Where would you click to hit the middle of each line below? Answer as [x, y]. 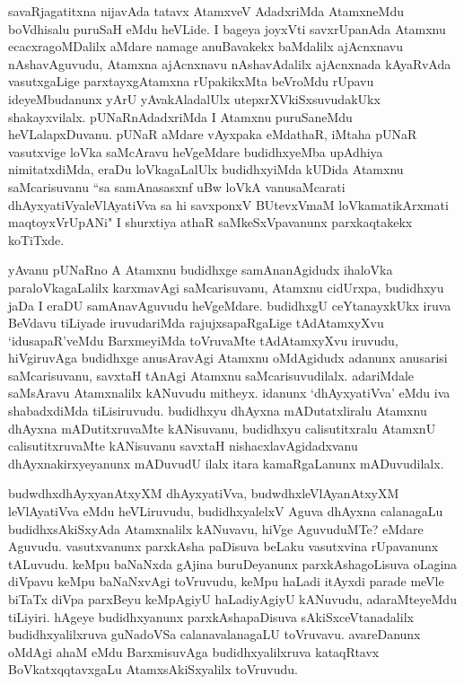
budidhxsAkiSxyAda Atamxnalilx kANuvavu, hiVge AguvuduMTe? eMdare [216, 528]
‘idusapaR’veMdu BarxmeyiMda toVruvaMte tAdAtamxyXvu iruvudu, [203, 340]
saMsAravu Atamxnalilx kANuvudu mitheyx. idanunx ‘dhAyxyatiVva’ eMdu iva [229, 393]
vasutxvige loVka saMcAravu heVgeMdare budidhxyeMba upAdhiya [196, 151]
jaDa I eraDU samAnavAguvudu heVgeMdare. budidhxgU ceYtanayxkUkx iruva [230, 305]
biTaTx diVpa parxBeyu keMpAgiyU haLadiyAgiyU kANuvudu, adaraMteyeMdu [232, 599]
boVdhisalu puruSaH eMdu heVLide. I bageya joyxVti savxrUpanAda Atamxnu [227, 28]
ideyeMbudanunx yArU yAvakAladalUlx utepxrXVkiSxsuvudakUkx [194, 98]
